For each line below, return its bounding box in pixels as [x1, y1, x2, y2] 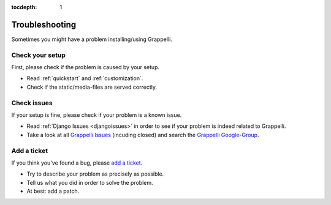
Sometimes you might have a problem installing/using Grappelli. [11, 35, 173, 43]
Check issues [11, 99, 53, 107]
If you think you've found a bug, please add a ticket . [11, 159, 143, 166]
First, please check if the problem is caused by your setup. [11, 64, 159, 71]
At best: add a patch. [26, 187, 80, 195]
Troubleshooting [11, 19, 77, 30]
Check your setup [11, 51, 66, 59]
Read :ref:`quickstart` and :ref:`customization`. [26, 75, 143, 82]
